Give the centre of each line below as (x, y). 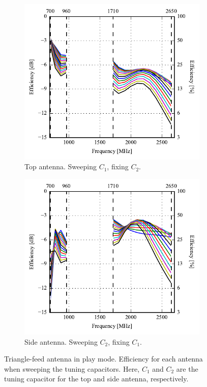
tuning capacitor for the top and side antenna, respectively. (96, 379)
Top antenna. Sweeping (61, 166)
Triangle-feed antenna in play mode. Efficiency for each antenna (104, 359)
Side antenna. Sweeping (61, 341)
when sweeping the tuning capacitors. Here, (72, 368)
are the (187, 368)
